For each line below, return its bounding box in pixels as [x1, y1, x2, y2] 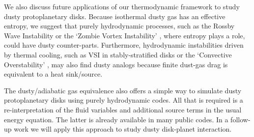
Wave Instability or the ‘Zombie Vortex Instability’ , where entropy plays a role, [4, 30, 245, 40]
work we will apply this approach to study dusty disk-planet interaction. [14, 124, 232, 134]
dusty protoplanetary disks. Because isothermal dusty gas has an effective [4, 11, 226, 21]
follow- [230, 114, 251, 124]
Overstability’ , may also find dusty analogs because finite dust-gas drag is [4, 59, 228, 69]
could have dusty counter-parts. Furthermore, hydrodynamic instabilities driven [4, 40, 244, 50]
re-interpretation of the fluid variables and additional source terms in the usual [4, 104, 242, 114]
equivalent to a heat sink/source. [4, 69, 103, 79]
